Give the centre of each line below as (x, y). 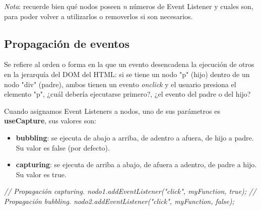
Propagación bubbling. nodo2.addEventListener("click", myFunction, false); (119, 201)
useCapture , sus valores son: (50, 121)
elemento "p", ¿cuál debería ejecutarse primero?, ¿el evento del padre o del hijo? (127, 94)
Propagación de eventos (67, 43)
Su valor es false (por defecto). (63, 147)
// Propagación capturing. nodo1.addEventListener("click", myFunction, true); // (130, 191)
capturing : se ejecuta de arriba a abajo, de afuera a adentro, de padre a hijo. (136, 164)
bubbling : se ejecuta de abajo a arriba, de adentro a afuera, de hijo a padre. (135, 137)
